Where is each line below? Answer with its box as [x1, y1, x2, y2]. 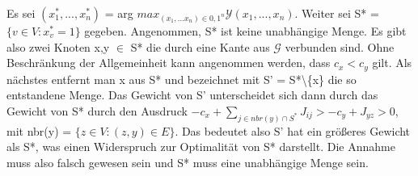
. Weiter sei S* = [294, 5, 379, 21]
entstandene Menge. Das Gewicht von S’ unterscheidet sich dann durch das [6, 86, 378, 103]
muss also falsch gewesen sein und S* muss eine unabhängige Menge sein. [6, 153, 369, 170]
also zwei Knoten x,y [6, 38, 110, 55]
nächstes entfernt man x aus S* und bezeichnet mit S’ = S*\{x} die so [6, 70, 357, 87]
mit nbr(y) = [6, 122, 72, 139]
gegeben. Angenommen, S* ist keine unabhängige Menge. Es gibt [84, 23, 407, 39]
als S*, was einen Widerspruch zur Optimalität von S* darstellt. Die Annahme [6, 138, 395, 155]
